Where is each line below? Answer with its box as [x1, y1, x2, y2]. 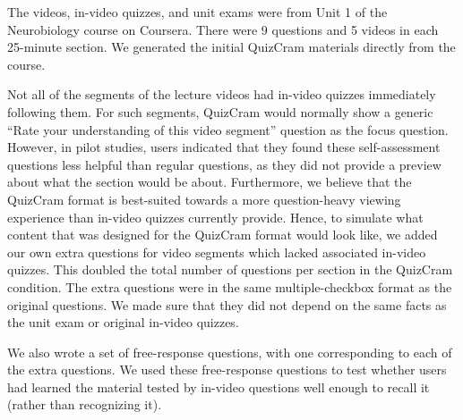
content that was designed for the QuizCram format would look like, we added [7, 225, 438, 244]
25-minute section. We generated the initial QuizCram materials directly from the [7, 38, 456, 56]
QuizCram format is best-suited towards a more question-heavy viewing [7, 189, 401, 208]
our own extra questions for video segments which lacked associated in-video [7, 242, 426, 261]
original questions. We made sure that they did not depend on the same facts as [7, 295, 447, 314]
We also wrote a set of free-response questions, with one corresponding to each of [7, 342, 452, 361]
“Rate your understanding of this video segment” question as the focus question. [7, 120, 449, 139]
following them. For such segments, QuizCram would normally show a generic [7, 102, 433, 121]
